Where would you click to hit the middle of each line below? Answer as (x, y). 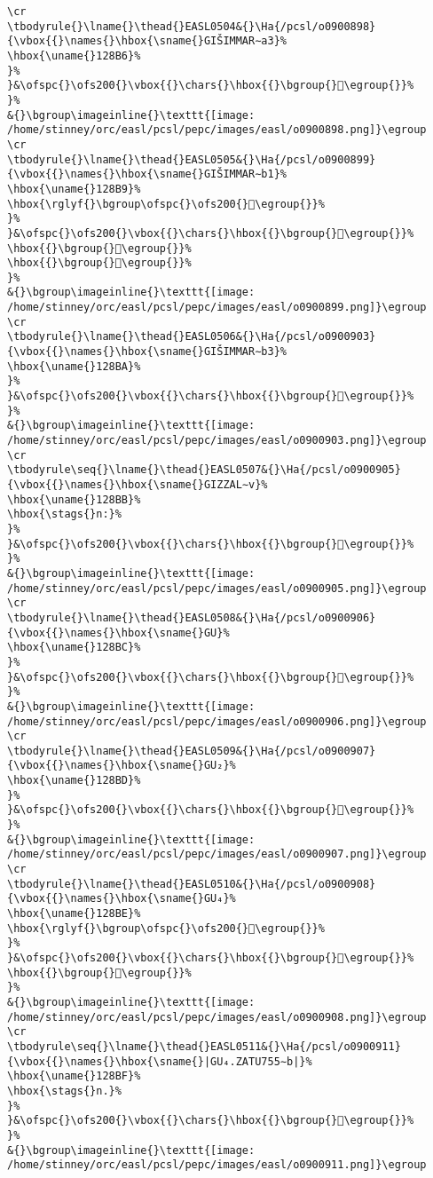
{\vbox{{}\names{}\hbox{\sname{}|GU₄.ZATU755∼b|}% (160, 1061)
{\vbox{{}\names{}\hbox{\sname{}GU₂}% (122, 766)
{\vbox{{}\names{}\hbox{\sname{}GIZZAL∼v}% (138, 485)
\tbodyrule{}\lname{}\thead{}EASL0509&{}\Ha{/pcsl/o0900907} (192, 751)
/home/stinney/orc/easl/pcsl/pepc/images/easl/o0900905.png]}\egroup (217, 588)
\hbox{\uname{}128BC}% (74, 648)
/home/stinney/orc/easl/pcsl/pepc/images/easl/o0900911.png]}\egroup (217, 1165)
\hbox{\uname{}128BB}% (74, 499)
